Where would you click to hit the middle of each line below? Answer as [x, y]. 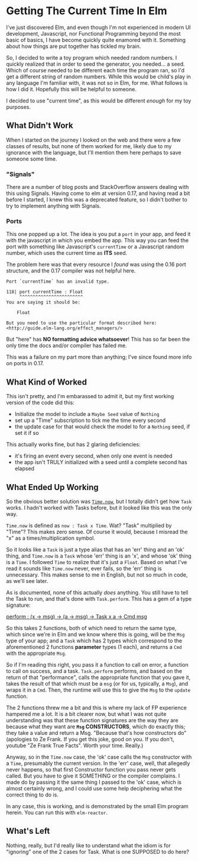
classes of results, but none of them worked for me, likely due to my [89, 146]
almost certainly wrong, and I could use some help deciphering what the [94, 788]
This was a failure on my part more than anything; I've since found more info [99, 357]
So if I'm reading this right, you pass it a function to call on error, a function [97, 664]
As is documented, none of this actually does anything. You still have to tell [97, 592]
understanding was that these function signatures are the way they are [92, 720]
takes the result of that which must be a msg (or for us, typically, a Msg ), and [97, 683]
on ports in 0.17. [25, 363]
